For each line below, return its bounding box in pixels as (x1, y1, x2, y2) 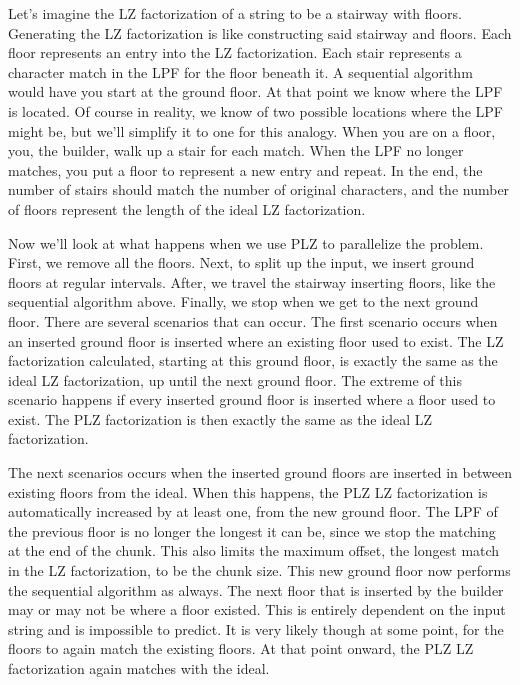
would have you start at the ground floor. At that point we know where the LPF (8, 81, 503, 102)
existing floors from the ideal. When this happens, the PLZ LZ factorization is (8, 481, 488, 502)
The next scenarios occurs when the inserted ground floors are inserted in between (8, 462, 512, 483)
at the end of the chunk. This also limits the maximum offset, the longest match (8, 540, 500, 561)
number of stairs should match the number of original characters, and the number (8, 179, 510, 200)
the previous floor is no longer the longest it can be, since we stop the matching (8, 520, 496, 541)
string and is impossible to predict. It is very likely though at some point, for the (8, 618, 504, 639)
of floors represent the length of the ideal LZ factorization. (8, 198, 366, 219)
